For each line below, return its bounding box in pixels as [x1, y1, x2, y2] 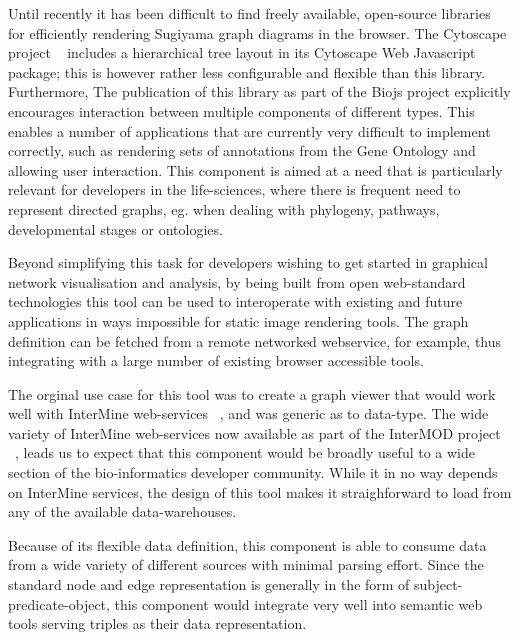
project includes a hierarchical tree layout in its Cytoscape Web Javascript [8, 42, 476, 63]
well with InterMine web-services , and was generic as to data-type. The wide [8, 403, 489, 424]
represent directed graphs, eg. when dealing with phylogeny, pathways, [8, 198, 440, 219]
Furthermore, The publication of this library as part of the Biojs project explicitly [8, 81, 511, 102]
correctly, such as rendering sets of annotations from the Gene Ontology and [8, 140, 476, 161]
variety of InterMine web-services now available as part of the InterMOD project [8, 422, 501, 443]
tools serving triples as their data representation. [8, 613, 307, 634]
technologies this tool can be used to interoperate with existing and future [8, 291, 463, 312]
